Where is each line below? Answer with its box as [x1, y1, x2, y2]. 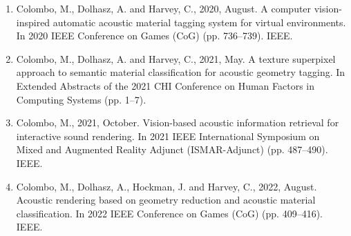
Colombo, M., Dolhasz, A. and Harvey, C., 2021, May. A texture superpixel [16, 51, 336, 66]
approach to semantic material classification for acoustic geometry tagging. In [16, 65, 345, 79]
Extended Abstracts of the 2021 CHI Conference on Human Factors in [16, 78, 315, 92]
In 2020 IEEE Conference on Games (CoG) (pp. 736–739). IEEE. [16, 28, 293, 43]
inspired [16, 14, 50, 29]
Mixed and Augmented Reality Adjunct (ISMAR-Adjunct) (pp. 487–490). [16, 142, 328, 157]
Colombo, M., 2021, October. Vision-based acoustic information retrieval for [16, 115, 339, 130]
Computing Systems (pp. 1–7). [16, 92, 146, 106]
